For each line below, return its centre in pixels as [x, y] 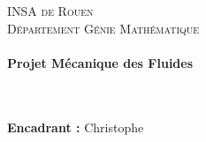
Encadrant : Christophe [76, 127]
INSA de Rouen [50, 11]
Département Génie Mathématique [103, 28]
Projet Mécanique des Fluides [100, 62]
